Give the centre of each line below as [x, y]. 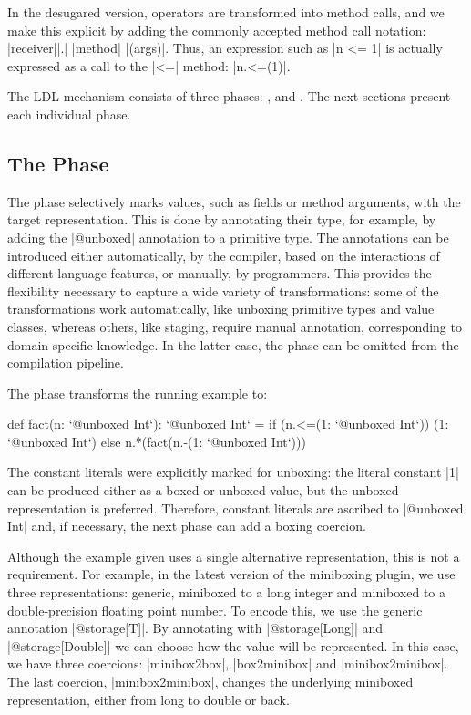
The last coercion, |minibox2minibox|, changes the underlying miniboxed [210, 682]
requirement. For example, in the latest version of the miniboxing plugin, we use [231, 574]
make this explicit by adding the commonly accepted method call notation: [217, 30]
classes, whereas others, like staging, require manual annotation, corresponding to [235, 326]
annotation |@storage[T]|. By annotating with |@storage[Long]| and [195, 628]
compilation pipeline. [66, 363]
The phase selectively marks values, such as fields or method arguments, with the [234, 201]
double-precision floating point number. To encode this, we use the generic [215, 610]
